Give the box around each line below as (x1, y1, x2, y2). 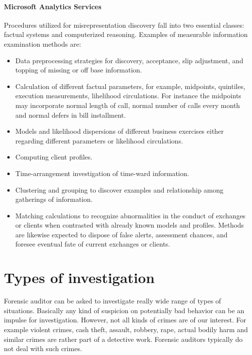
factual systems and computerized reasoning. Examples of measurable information (4, 29, 248, 39)
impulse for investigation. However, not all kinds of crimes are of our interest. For (4, 315, 247, 325)
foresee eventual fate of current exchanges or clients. (15, 239, 170, 249)
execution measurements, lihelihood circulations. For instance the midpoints (15, 90, 241, 101)
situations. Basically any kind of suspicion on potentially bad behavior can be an (4, 305, 244, 315)
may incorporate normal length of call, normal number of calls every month (15, 100, 240, 110)
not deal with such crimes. (4, 343, 82, 354)
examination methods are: (4, 38, 81, 49)
